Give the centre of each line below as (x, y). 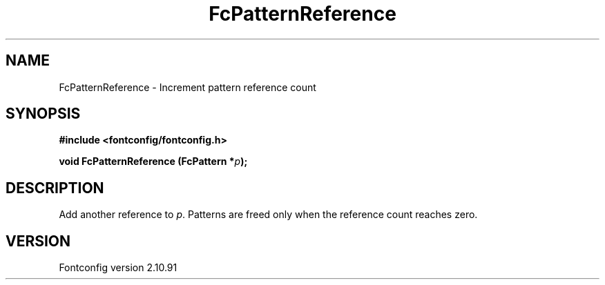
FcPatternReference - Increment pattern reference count (188, 87)
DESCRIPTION (55, 188)
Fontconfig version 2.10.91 (118, 268)
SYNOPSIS (43, 114)
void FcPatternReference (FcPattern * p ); (153, 161)
